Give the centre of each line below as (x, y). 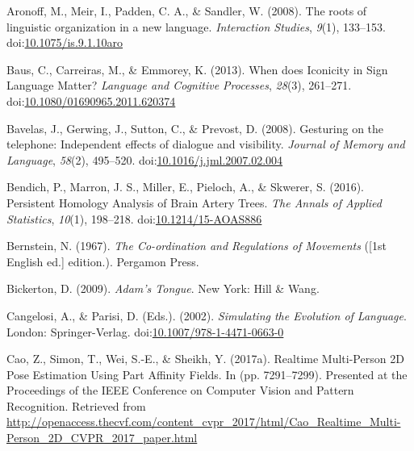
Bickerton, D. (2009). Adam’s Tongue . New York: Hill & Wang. (163, 288)
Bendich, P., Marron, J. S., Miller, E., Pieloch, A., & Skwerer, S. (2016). (186, 187)
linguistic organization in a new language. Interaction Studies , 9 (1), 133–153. (196, 26)
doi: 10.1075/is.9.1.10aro (65, 42)
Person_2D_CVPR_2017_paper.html (102, 438)
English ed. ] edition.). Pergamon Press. (103, 261)
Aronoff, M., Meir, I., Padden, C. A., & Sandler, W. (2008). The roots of (187, 10)
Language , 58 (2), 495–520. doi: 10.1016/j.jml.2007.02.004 (145, 159)
